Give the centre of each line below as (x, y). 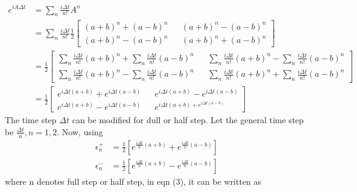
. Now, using (80, 131)
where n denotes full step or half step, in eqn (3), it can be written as (133, 181)
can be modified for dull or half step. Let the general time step (188, 120)
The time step (31, 120)
